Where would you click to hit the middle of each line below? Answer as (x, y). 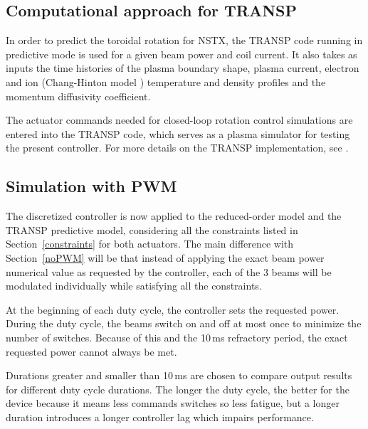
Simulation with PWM (91, 186)
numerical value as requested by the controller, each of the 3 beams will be (169, 271)
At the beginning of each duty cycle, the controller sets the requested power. (173, 309)
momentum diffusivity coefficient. (78, 96)
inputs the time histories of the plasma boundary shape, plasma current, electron (183, 68)
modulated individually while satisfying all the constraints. (134, 286)
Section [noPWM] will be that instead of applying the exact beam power (165, 257)
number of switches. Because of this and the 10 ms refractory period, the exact (177, 337)
